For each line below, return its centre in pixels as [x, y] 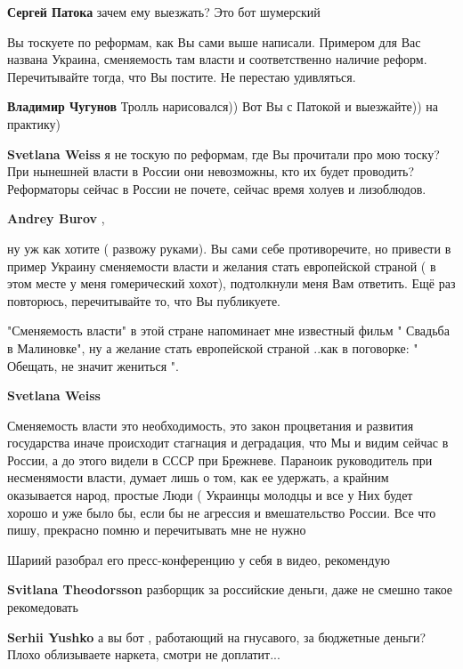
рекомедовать [43, 607]
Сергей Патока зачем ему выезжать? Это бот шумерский [164, 12]
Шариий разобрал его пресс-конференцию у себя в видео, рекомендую [199, 559]
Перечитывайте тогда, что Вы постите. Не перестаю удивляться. [182, 76]
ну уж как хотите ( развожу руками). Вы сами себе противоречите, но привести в [229, 248]
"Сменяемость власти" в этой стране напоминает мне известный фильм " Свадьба [228, 330]
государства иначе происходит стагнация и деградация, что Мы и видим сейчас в [228, 443]
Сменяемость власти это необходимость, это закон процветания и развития [211, 425]
